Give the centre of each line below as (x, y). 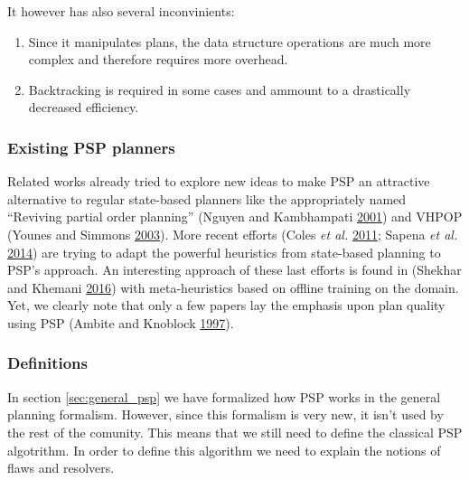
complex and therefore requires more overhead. (158, 59)
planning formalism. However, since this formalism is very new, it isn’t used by (225, 414)
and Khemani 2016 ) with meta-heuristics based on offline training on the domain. (233, 287)
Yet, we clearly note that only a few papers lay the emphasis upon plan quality (226, 305)
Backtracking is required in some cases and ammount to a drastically (220, 89)
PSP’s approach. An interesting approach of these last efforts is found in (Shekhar (234, 270)
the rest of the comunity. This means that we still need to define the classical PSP (235, 432)
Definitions (47, 363)
